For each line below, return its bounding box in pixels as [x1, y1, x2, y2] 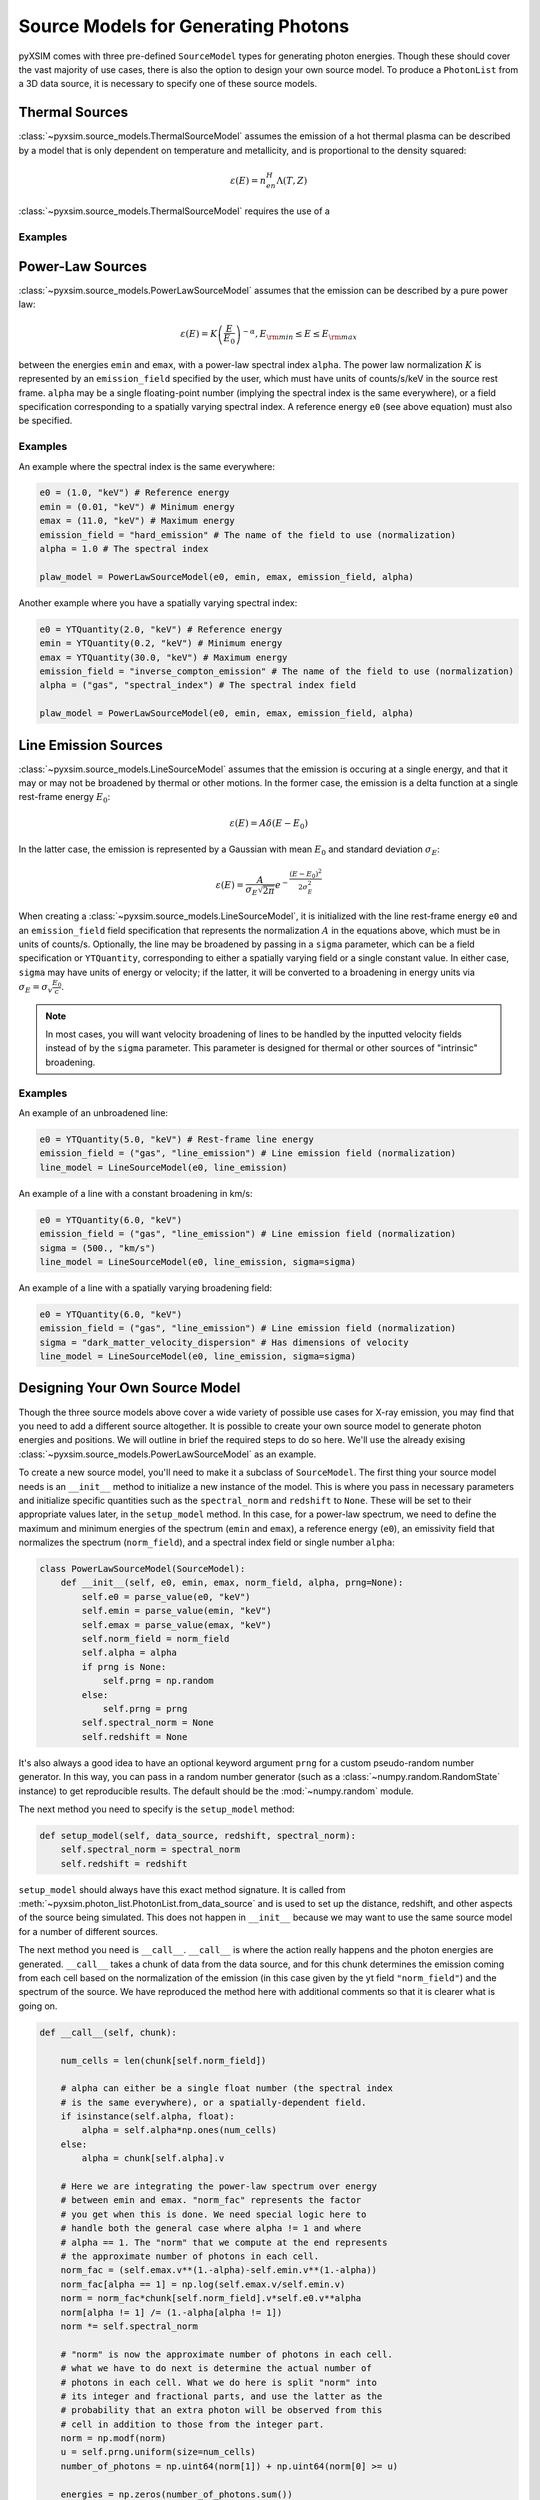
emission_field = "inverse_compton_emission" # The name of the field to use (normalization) [39, 665, 515, 677]
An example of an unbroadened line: [18, 1107, 169, 1119]
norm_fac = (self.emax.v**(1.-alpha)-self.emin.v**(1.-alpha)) [60, 2265, 378, 2276]
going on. [18, 2000, 58, 2012]
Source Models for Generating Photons [18, 15, 350, 37]
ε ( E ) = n [230, 175, 267, 186]
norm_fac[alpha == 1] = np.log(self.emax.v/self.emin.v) [60, 2278, 346, 2290]
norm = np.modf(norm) [60, 2433, 167, 2444]
